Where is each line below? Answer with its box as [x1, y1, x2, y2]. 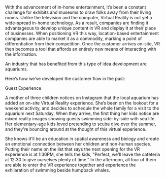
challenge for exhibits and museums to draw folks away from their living [5, 9, 151, 15]
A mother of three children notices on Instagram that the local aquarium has [5, 95, 159, 101]
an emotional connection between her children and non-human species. [5, 141, 152, 147]
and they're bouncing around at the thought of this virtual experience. [5, 126, 147, 132]
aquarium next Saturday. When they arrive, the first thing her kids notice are [5, 110, 159, 116]
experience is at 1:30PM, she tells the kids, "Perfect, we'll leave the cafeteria [5, 151, 160, 157]
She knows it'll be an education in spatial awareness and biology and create [5, 136, 159, 142]
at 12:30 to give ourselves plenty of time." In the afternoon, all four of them [5, 157, 156, 162]
